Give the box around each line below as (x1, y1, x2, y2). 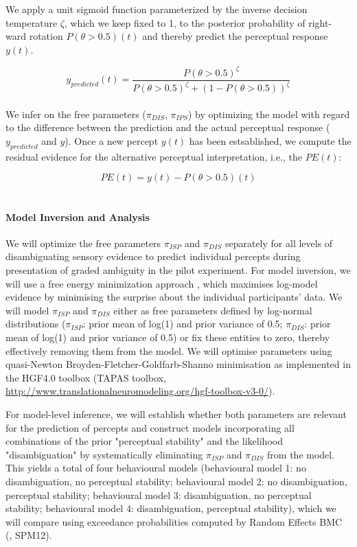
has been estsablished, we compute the (189, 134, 352, 148)
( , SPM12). (5, 528, 52, 542)
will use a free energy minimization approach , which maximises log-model (5, 276, 318, 290)
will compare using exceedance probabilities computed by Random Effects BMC (5, 514, 343, 528)
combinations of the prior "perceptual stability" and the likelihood (5, 434, 283, 448)
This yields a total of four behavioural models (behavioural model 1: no (5, 461, 306, 475)
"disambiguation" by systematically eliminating (5, 447, 203, 461)
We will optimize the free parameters (5, 235, 161, 250)
